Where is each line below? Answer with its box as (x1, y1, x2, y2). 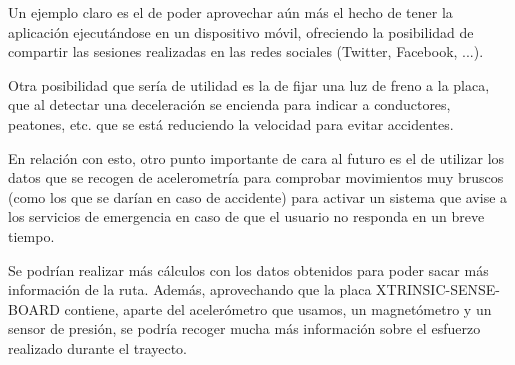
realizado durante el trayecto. (8, 337, 188, 358)
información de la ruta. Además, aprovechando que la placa (8, 279, 372, 300)
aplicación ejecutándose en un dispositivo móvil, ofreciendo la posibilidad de (8, 21, 474, 42)
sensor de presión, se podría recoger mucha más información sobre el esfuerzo (8, 318, 481, 339)
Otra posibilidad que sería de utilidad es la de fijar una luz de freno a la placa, (8, 74, 490, 95)
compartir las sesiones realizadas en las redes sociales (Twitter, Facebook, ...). (8, 41, 484, 62)
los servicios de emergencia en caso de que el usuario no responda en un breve (8, 206, 485, 227)
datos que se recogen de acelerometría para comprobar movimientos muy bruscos (8, 167, 504, 188)
